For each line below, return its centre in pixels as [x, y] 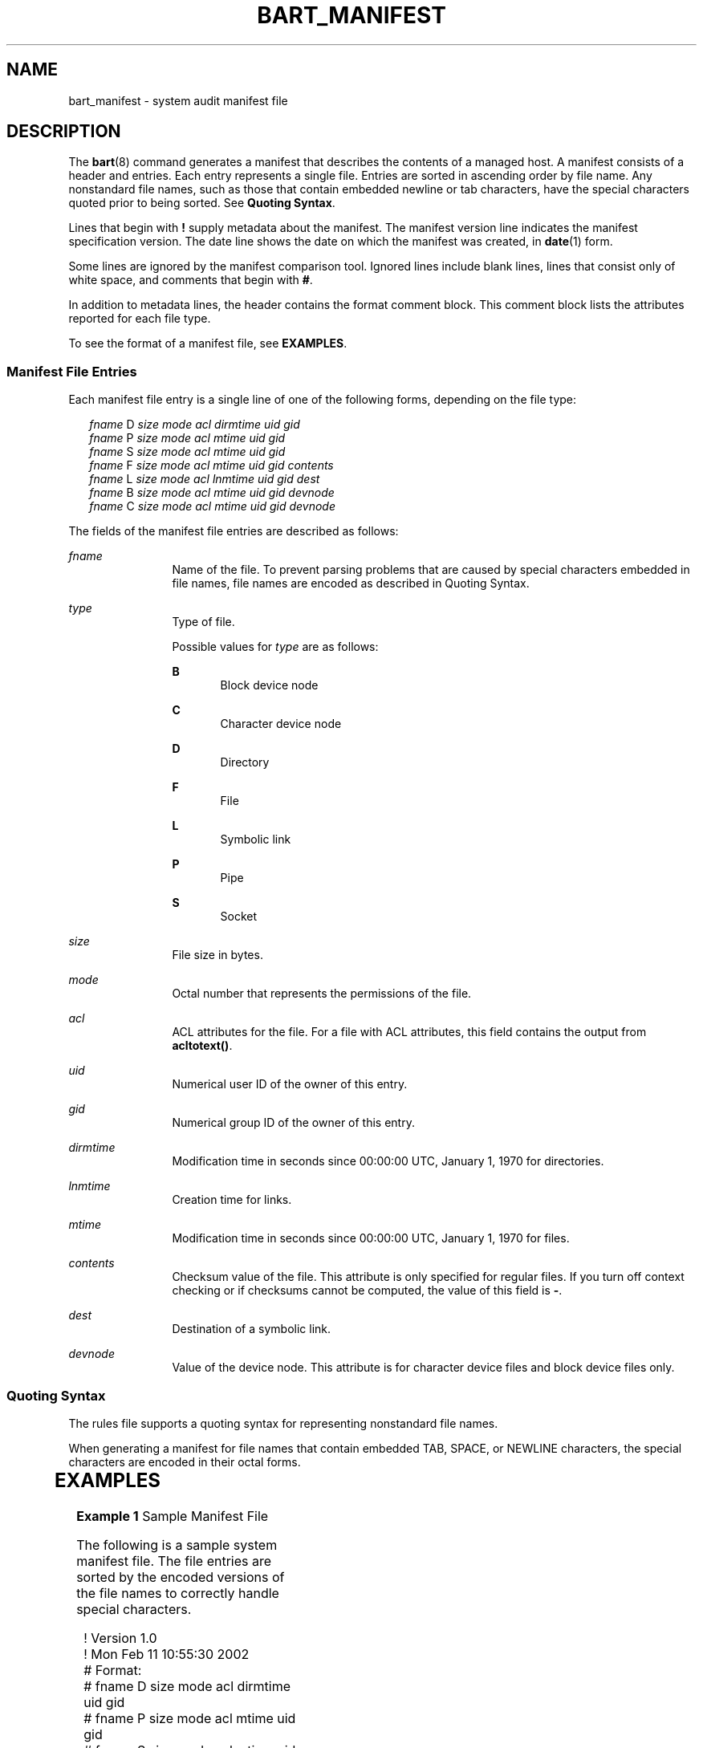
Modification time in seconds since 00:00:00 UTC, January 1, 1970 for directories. [388, 1161]
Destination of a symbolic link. [252, 1329]
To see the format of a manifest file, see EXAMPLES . [208, 344]
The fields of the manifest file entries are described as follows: [234, 531]
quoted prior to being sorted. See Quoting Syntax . [202, 203]
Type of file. [203, 622]
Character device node [281, 724]
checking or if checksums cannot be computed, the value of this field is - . [367, 1291]
